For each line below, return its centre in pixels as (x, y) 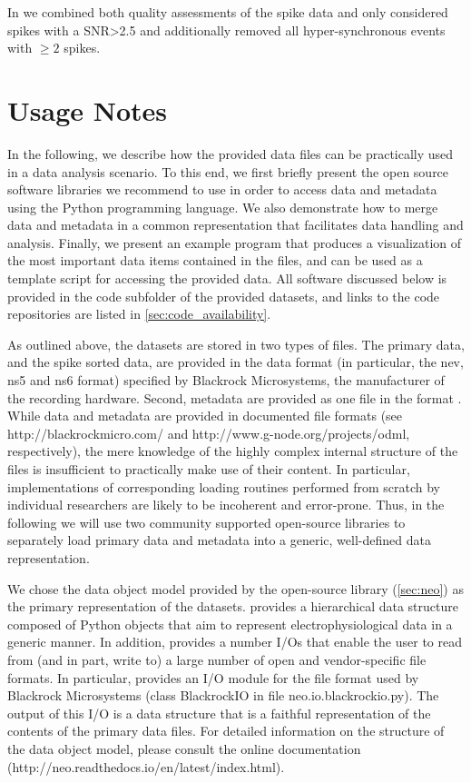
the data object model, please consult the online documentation (184, 748)
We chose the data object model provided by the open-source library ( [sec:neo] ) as (235, 588)
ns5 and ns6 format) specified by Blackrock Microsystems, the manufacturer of (226, 380)
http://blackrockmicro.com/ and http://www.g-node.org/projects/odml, (209, 433)
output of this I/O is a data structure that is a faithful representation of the (219, 713)
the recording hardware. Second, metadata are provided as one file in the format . (235, 397)
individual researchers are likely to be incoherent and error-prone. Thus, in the (226, 505)
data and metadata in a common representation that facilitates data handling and (235, 225)
